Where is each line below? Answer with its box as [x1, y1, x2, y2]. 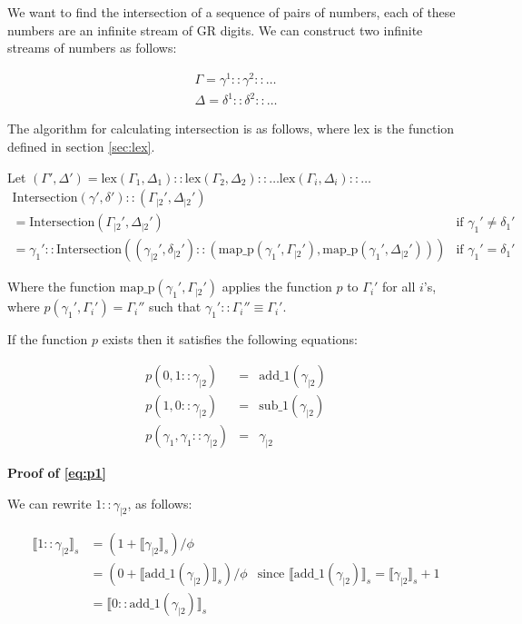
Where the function [7, 277, 116, 296]
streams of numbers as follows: [7, 38, 177, 57]
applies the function [222, 277, 332, 296]
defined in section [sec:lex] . [7, 137, 155, 156]
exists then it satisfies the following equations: [102, 330, 358, 349]
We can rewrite [7, 493, 92, 512]
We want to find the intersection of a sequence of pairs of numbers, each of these [7, 3, 456, 21]
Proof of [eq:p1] [7, 462, 107, 481]
